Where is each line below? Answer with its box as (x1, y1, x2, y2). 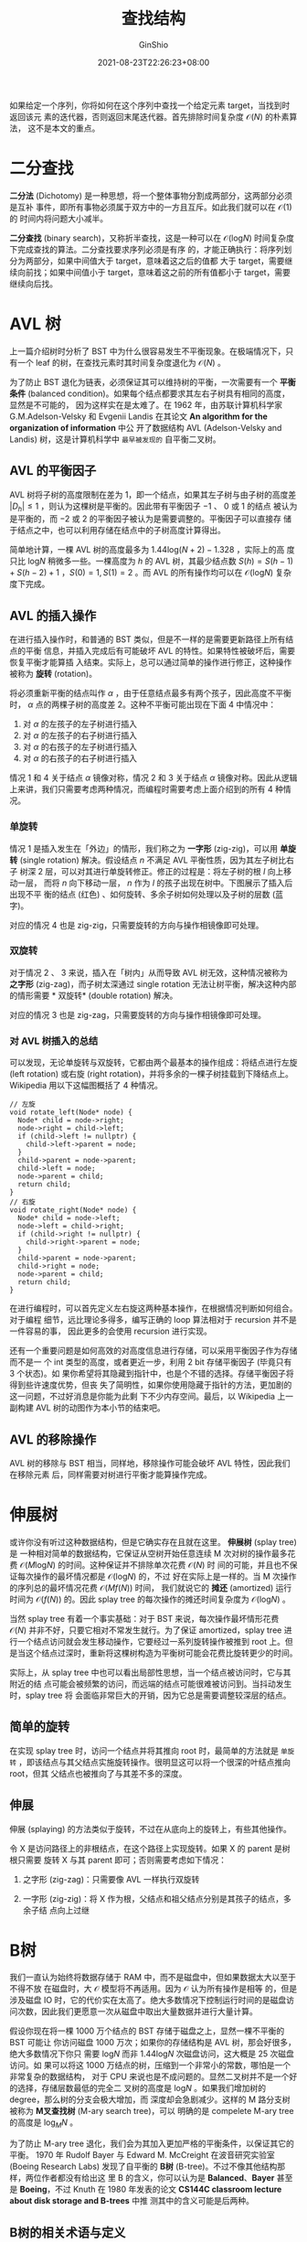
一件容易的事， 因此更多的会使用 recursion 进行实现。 (9, 1325, 213, 1336)
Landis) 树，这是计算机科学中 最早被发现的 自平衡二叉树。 (9, 434, 221, 445)
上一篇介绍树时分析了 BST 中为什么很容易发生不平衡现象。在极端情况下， (9, 345, 286, 357)
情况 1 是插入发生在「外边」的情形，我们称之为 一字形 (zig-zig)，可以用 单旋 (9, 842, 297, 853)
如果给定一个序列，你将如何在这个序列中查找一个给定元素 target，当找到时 (9, 100, 291, 111)
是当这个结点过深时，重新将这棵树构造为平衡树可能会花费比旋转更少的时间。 (9, 1647, 298, 1658)
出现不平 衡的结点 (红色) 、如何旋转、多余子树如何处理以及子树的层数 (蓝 (9, 888, 284, 899)
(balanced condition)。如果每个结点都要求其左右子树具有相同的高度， (26, 388, 291, 399)
